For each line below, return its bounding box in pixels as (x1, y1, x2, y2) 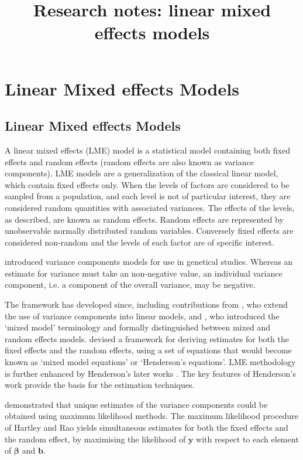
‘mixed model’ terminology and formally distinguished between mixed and (5, 321, 271, 333)
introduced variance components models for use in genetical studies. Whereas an (5, 255, 293, 268)
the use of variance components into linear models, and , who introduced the (5, 309, 280, 322)
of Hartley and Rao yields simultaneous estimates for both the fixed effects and (5, 421, 288, 434)
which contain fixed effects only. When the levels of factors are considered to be (5, 178, 290, 190)
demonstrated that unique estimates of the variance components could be (5, 398, 268, 410)
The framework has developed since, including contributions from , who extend (5, 298, 288, 311)
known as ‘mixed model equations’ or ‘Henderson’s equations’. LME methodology (5, 356, 296, 368)
